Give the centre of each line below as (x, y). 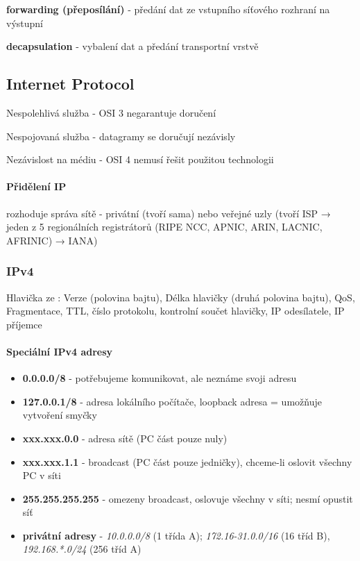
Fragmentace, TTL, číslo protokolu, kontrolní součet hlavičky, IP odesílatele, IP (175, 311)
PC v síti (42, 475)
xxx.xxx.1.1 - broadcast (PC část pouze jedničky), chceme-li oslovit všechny (187, 461)
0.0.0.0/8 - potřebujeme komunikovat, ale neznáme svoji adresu (160, 378)
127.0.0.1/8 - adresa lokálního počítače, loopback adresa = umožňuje (172, 401)
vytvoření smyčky (60, 415)
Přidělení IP (36, 186)
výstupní (25, 23)
